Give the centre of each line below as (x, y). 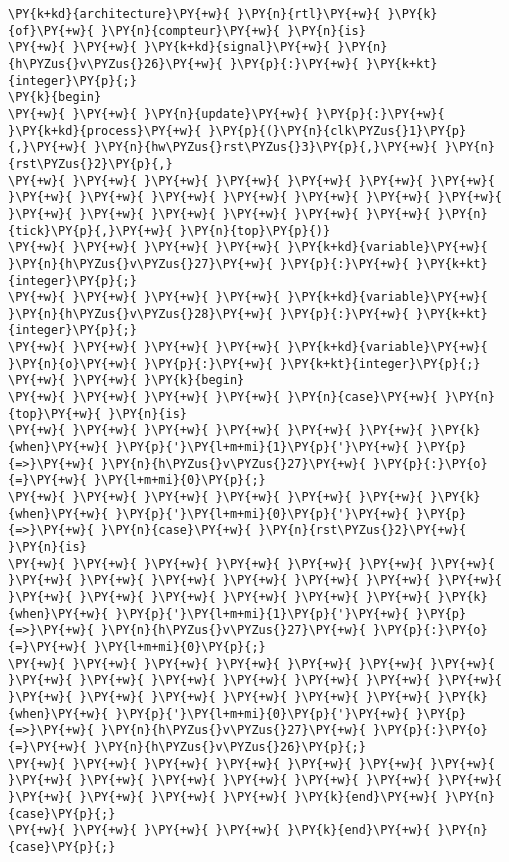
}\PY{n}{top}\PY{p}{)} (255, 230)
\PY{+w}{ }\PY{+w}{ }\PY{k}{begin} (126, 380)
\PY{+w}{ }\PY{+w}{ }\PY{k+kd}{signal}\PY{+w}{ (169, 47)
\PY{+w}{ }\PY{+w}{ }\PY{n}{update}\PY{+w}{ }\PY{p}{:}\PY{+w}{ (226, 113)
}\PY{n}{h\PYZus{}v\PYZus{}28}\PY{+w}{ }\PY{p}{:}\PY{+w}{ (208, 313)
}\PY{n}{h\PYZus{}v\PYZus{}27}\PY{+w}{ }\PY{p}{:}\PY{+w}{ (208, 263)
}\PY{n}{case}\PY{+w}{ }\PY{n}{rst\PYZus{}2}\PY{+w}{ (284, 530)
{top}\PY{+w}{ (55, 413)
